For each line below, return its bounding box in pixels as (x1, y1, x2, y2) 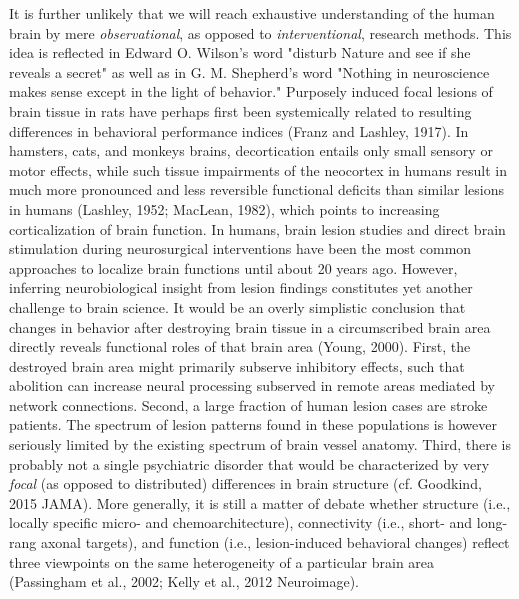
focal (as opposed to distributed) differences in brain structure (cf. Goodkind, (9, 473, 482, 494)
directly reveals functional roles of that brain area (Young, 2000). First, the (9, 336, 471, 357)
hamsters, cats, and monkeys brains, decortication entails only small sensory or (9, 140, 493, 161)
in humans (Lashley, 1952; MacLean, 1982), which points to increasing (9, 198, 440, 219)
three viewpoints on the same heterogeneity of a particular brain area (9, 551, 435, 572)
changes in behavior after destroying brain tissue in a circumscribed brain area (9, 316, 491, 337)
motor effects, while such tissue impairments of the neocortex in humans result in (9, 159, 508, 180)
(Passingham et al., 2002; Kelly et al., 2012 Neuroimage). (9, 571, 359, 592)
